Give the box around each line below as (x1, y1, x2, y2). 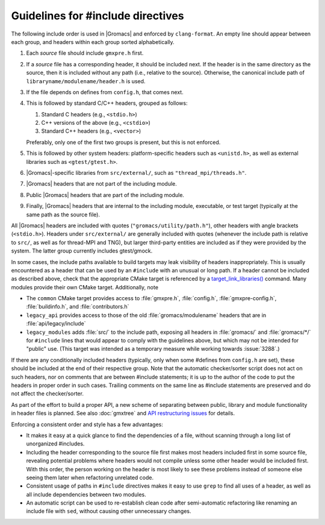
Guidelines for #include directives (11, 9, 184, 22)
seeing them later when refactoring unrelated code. (26, 474, 154, 481)
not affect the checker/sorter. (11, 390, 84, 397)
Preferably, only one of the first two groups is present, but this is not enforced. (26, 139, 221, 146)
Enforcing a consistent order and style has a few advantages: (11, 421, 164, 428)
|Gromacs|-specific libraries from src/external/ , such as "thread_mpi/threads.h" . (26, 169, 247, 177)
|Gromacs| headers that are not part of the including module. (26, 180, 178, 187)
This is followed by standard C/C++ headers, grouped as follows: (26, 99, 188, 107)
